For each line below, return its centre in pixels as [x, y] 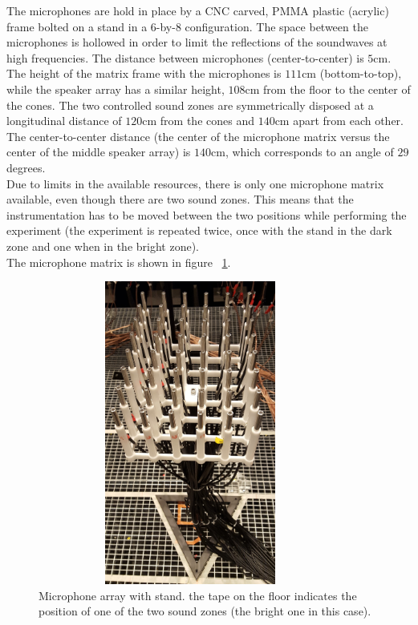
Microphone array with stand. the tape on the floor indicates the [198, 595]
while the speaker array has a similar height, [116, 89]
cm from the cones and [198, 121]
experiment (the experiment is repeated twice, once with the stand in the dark [199, 230]
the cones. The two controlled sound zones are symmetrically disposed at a [190, 105]
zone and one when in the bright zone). [103, 246]
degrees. [26, 167]
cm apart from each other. [339, 121]
